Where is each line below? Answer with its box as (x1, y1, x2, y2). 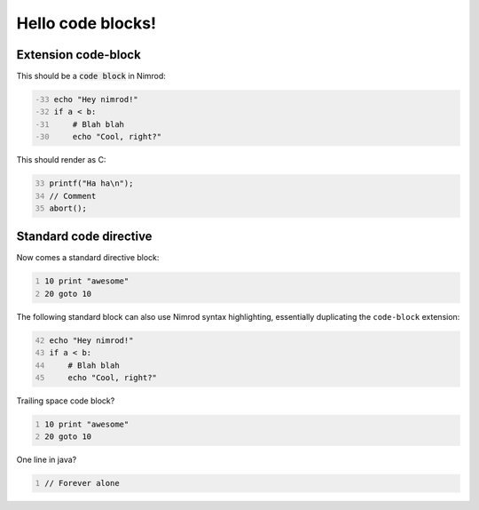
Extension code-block (16, 47, 141, 62)
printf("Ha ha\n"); (49, 179, 134, 188)
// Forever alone (44, 478, 120, 489)
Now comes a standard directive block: (16, 252, 160, 263)
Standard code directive (16, 229, 153, 244)
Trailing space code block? (16, 395, 115, 406)
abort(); (49, 203, 88, 213)
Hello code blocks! (16, 13, 157, 33)
